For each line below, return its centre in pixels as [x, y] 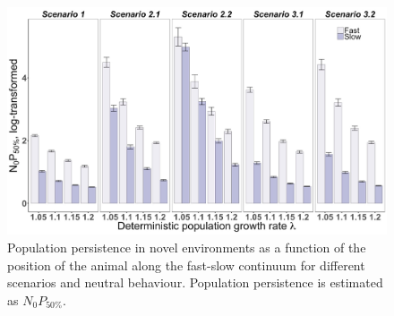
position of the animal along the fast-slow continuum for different [186, 265]
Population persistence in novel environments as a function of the [187, 248]
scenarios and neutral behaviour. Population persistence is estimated [195, 282]
